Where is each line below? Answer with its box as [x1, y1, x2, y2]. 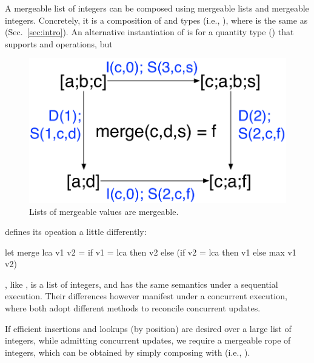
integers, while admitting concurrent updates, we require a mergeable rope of [5, 334, 291, 347]
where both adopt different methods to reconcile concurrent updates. [5, 302, 261, 314]
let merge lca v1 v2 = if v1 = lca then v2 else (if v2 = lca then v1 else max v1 [5, 245, 296, 258]
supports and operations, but [5, 37, 113, 50]
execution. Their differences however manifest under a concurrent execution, [5, 290, 287, 302]
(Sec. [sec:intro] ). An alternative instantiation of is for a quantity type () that [5, 25, 294, 38]
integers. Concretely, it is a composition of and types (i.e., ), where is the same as [5, 13, 308, 26]
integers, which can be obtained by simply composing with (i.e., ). [5, 345, 250, 358]
